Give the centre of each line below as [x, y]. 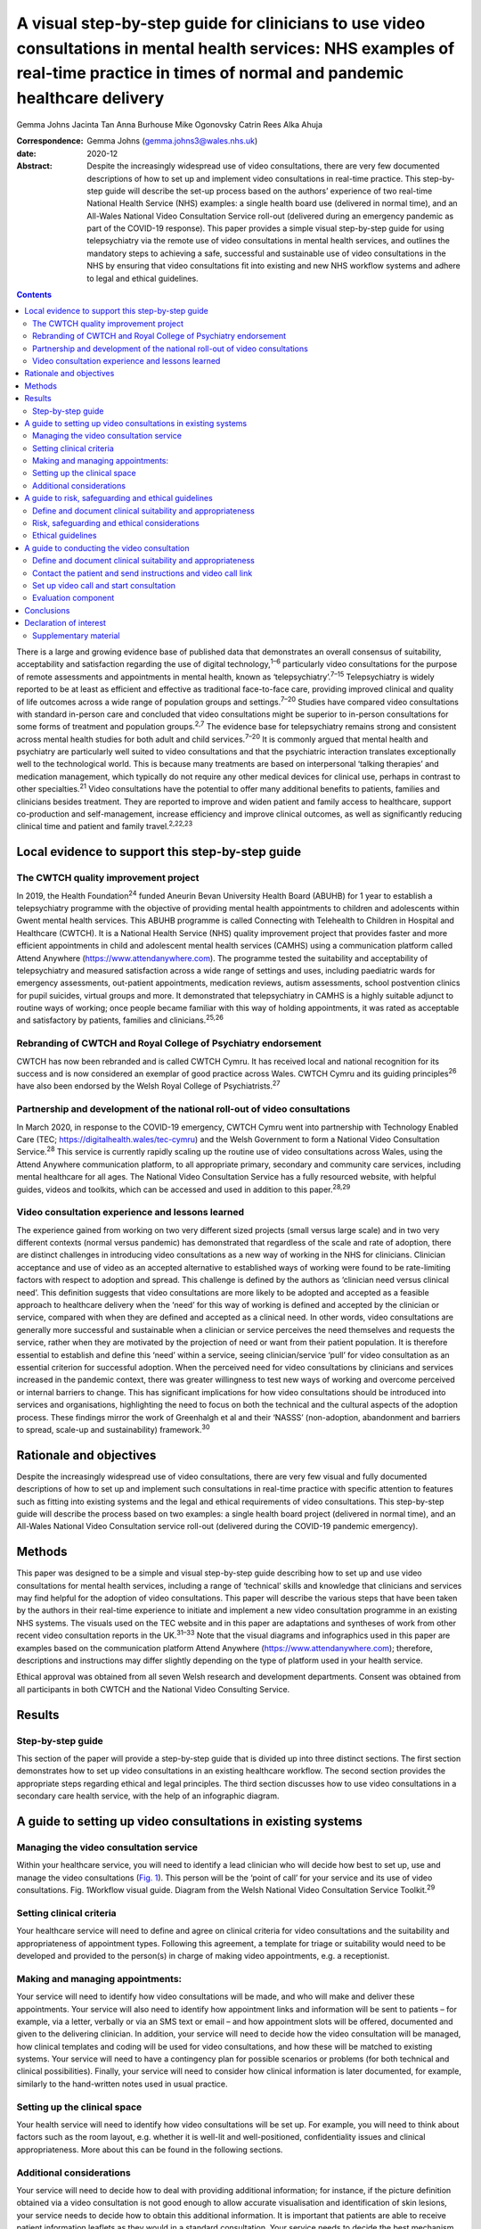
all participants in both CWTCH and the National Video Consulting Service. [153, 1689]
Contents [34, 295]
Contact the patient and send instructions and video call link [143, 573]
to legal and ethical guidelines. [143, 278]
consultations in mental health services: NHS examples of [236, 48]
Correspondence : [50, 141]
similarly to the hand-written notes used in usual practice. [122, 2084]
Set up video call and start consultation [104, 585]
